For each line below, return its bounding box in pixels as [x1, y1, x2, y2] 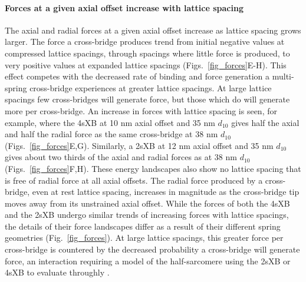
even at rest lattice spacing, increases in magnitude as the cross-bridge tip [32, 185, 300, 198]
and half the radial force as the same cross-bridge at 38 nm [5, 128, 218, 140]
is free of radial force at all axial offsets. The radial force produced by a [5, 174, 263, 186]
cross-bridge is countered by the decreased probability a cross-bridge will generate [5, 243, 300, 256]
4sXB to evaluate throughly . [5, 266, 110, 278]
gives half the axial [231, 116, 300, 128]
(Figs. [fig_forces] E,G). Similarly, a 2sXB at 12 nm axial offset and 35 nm [5, 139, 274, 151]
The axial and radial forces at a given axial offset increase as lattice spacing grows [5, 24, 301, 36]
